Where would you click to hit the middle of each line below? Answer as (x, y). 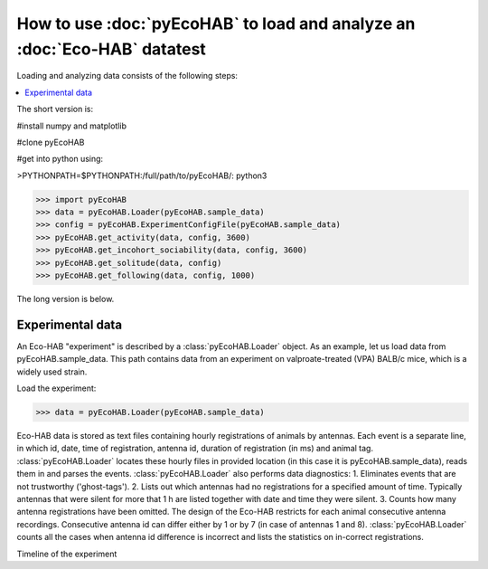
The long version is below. (66, 299)
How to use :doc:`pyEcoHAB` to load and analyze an (216, 24)
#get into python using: (60, 159)
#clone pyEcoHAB (51, 142)
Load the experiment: (56, 388)
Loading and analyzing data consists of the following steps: (127, 76)
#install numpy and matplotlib (71, 126)
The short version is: (55, 109)
